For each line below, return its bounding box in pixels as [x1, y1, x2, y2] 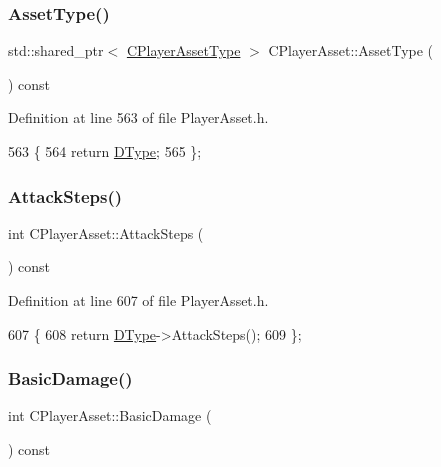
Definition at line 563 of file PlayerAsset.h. [8, 107, 269, 128]
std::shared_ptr [8, 40, 104, 61]
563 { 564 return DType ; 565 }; [8, 141, 202, 161]
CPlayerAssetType [126, 40, 241, 61]
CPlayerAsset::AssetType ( [268, 40, 434, 61]
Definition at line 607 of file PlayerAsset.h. [8, 290, 269, 310]
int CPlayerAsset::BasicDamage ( [8, 405, 212, 426]
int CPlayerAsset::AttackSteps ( [8, 222, 204, 243]
